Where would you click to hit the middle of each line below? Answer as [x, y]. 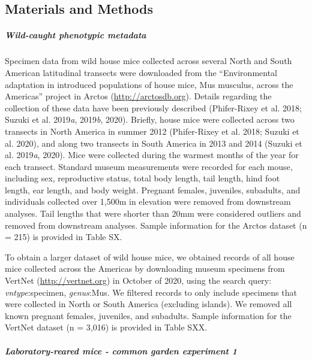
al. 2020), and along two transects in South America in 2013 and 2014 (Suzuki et [154, 143]
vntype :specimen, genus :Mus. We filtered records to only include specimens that [151, 292]
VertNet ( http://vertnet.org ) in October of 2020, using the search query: [138, 280]
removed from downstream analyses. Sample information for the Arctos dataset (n [156, 225]
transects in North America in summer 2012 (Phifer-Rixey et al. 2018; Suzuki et [152, 131]
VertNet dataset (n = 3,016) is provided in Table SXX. [106, 327]
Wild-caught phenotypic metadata [76, 35]
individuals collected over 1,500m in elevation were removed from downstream [148, 201]
